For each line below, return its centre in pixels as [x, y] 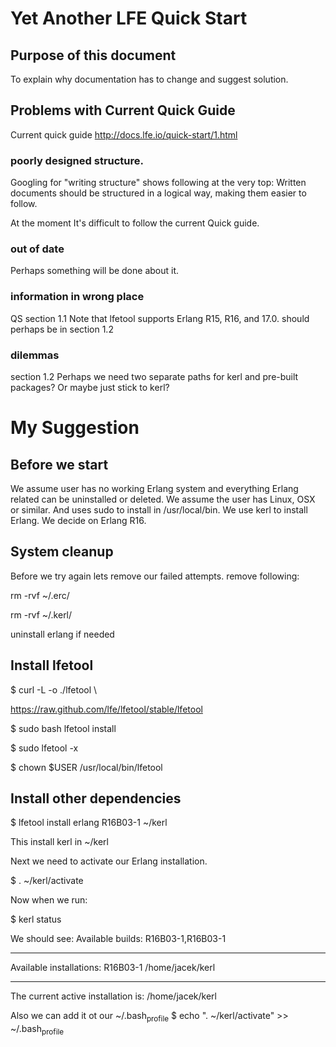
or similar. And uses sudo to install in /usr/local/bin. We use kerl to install [159, 510]
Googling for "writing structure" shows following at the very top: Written [158, 183]
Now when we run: [49, 900]
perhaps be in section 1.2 [62, 329]
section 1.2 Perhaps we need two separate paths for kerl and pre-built [154, 376]
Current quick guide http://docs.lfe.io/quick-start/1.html [124, 134]
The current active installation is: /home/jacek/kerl [113, 996]
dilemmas [35, 355]
